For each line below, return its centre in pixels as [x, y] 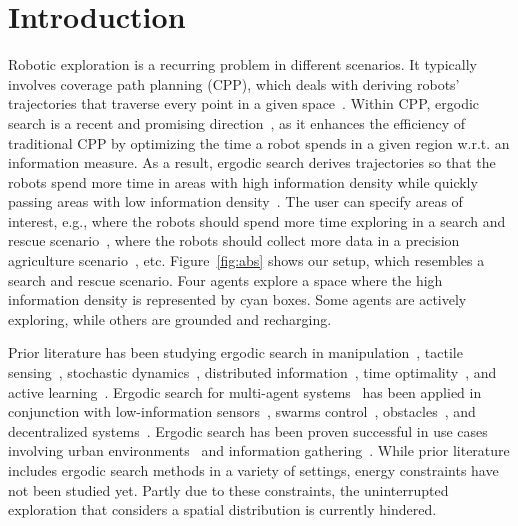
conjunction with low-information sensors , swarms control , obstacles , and [242, 411]
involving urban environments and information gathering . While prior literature [259, 450]
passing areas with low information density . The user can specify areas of [235, 201]
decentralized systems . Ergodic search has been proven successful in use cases [248, 430]
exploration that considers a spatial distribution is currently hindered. [222, 509]
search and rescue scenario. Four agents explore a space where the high [225, 279]
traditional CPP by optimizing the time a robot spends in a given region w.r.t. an [259, 142]
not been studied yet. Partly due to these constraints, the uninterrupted [228, 489]
